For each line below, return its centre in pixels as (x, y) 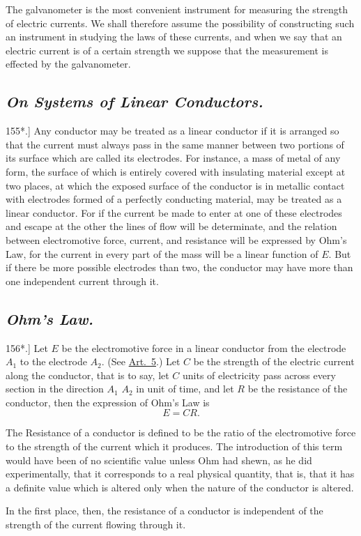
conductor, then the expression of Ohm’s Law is (108, 402)
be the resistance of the (298, 389)
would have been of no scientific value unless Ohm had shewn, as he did (159, 460)
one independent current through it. (82, 281)
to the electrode (53, 361)
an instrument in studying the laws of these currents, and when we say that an (174, 37)
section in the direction (55, 389)
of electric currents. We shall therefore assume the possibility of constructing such (180, 23)
